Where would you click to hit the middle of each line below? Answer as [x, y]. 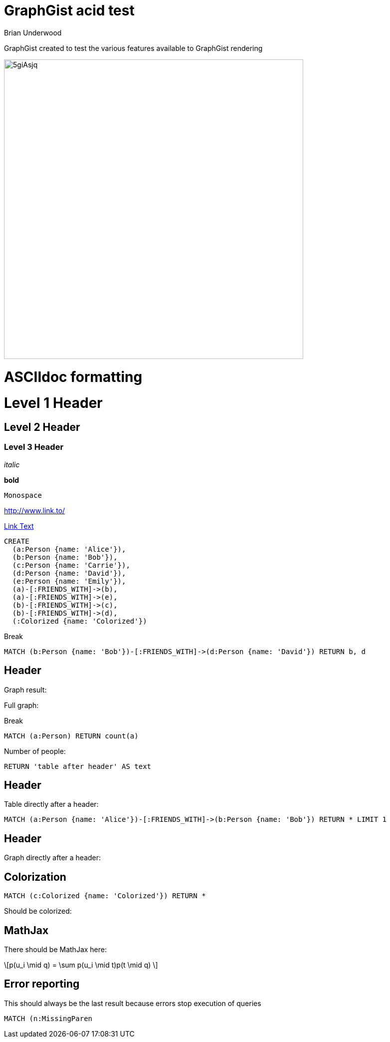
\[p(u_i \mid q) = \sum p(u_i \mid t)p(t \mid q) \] [81, 965]
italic [12, 464]
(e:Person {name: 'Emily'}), [69, 581]
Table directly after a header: [51, 804]
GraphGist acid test [69, 10]
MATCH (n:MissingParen [48, 1018]
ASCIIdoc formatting [73, 377]
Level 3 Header [34, 447]
